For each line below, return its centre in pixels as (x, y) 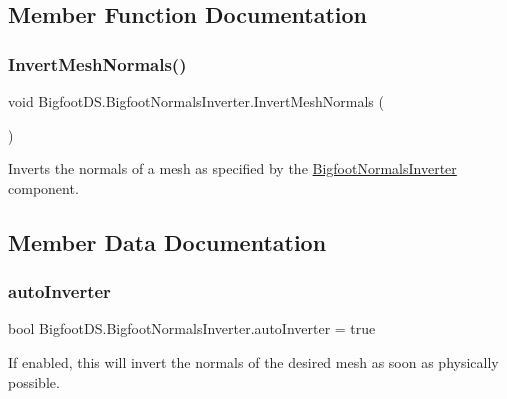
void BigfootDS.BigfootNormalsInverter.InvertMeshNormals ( (196, 101)
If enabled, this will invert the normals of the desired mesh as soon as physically (253, 361)
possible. (34, 381)
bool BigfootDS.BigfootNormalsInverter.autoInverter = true (192, 328)
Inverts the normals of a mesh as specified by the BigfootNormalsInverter (232, 168)
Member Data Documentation (167, 241)
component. (43, 187)
